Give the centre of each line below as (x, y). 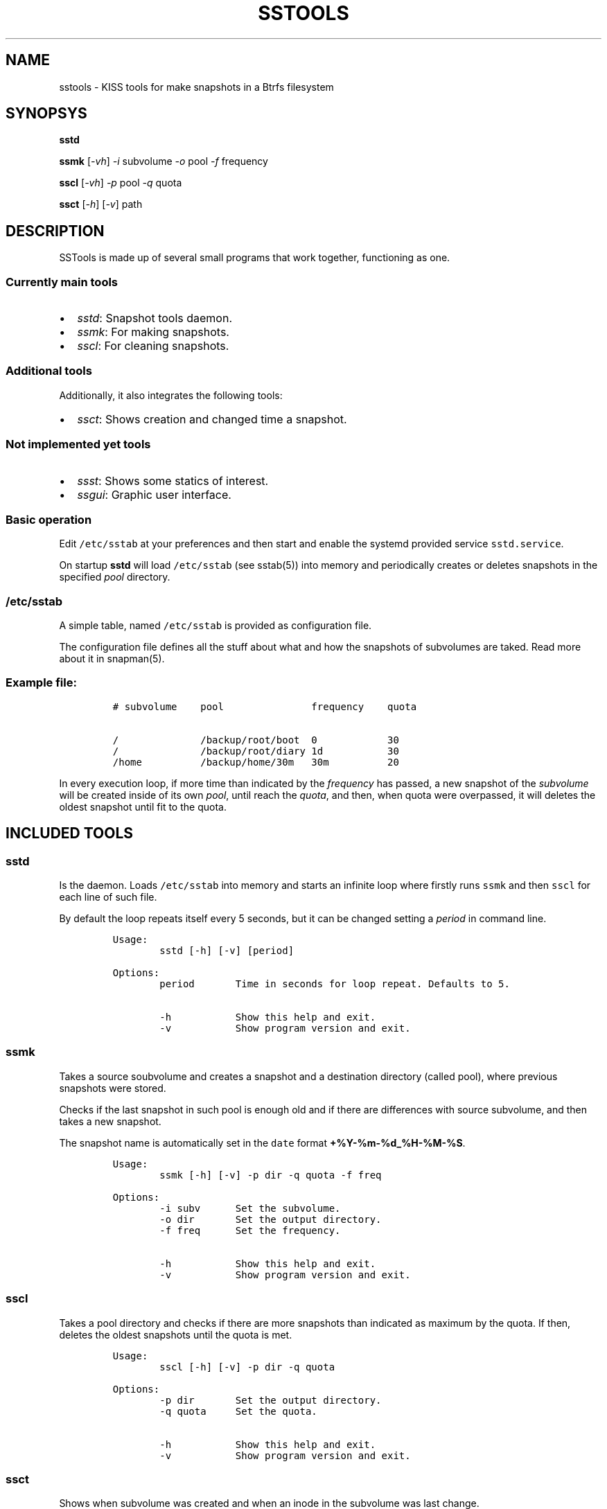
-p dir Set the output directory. (271, 1400)
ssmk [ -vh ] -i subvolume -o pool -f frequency (164, 161)
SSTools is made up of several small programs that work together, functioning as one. (255, 258)
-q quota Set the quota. (238, 1411)
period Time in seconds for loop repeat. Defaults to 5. (335, 984)
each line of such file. (108, 897)
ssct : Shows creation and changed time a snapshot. (212, 419)
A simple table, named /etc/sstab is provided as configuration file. (215, 626)
